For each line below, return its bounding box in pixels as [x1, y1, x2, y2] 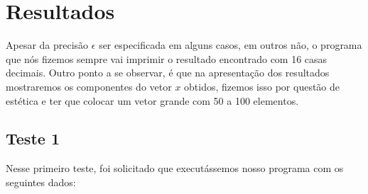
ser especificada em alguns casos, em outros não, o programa [99, 38, 362, 52]
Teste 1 [6, 127, 60, 149]
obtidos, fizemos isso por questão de [184, 79, 340, 93]
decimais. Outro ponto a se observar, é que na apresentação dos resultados [6, 65, 330, 80]
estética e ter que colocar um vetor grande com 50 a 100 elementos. [6, 93, 299, 108]
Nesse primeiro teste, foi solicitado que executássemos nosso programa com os [6, 161, 344, 176]
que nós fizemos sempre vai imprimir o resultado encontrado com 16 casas [6, 51, 328, 66]
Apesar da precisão [6, 38, 89, 52]
